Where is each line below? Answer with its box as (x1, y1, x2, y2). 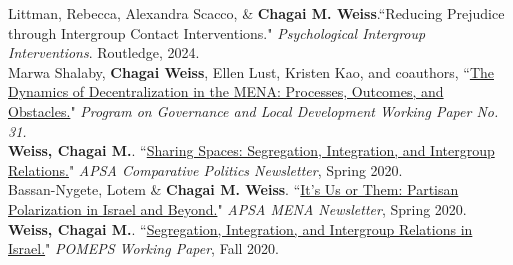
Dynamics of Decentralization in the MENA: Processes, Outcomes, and (8, 81, 444, 102)
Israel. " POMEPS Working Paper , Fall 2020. (8, 238, 279, 259)
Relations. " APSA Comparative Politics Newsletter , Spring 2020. (8, 159, 403, 180)
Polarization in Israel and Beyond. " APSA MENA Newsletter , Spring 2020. (8, 198, 467, 219)
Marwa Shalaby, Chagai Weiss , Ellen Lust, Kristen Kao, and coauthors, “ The (8, 61, 494, 82)
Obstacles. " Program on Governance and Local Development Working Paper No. (8, 100, 499, 121)
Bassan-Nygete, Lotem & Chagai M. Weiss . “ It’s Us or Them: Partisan (8, 179, 459, 200)
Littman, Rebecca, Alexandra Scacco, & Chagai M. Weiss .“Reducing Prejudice (8, 3, 505, 23)
